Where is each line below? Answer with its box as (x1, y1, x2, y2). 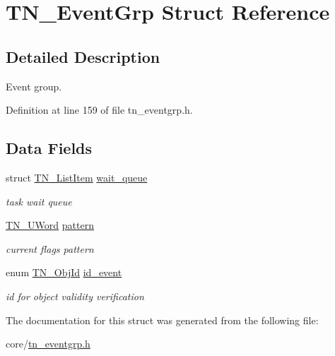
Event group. (6, 78, 62, 93)
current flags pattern (6, 241, 94, 256)
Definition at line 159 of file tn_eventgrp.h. (6, 102, 193, 117)
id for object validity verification (6, 288, 144, 303)
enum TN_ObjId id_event (6, 265, 122, 280)
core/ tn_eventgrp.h (6, 336, 90, 351)
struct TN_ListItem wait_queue (6, 170, 148, 184)
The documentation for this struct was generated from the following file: (6, 312, 319, 327)
